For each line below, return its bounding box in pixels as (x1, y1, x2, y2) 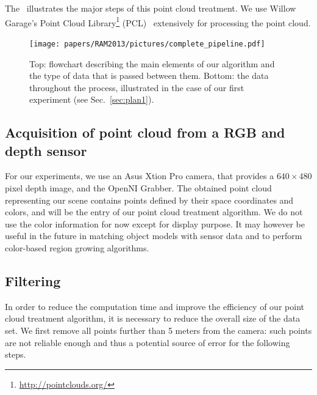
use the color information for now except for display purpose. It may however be (5, 217, 305, 230)
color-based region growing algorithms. (5, 242, 149, 254)
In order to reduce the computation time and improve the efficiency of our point (5, 300, 304, 312)
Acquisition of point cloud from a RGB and (5, 123, 285, 142)
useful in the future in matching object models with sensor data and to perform (5, 229, 302, 242)
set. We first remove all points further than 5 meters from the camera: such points (5, 324, 312, 337)
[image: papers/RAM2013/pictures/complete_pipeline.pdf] (29, 39, 265, 48)
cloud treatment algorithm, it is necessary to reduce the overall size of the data (5, 312, 301, 325)
